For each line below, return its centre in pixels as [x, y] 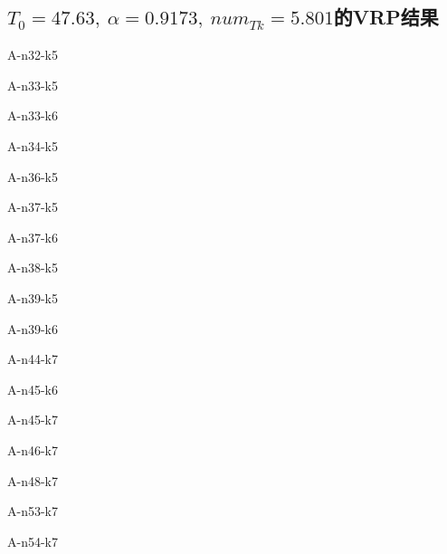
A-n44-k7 [33, 359]
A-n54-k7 [33, 541]
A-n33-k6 [33, 115]
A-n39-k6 [33, 328]
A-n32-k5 [33, 55]
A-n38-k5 [33, 267]
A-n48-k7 [33, 480]
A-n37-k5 [33, 207]
